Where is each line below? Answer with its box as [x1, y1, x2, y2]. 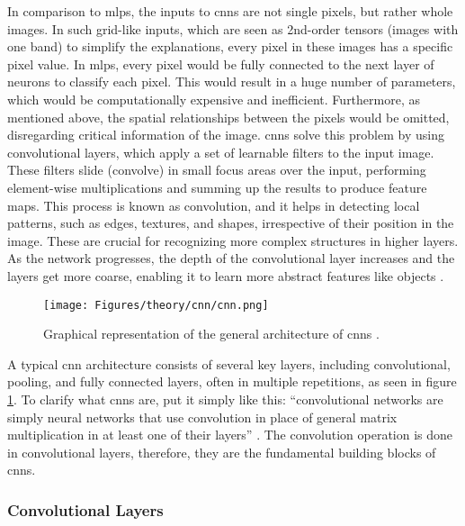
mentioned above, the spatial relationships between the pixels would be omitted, [7, 107, 450, 126]
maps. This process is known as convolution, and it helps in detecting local [7, 195, 420, 214]
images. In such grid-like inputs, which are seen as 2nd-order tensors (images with [7, 19, 459, 38]
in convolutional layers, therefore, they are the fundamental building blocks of [7, 442, 436, 461]
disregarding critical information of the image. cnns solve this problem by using [7, 125, 444, 144]
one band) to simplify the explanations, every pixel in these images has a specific [7, 37, 453, 56]
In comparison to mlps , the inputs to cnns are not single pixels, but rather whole [7, 2, 453, 20]
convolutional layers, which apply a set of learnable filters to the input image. [7, 142, 434, 161]
